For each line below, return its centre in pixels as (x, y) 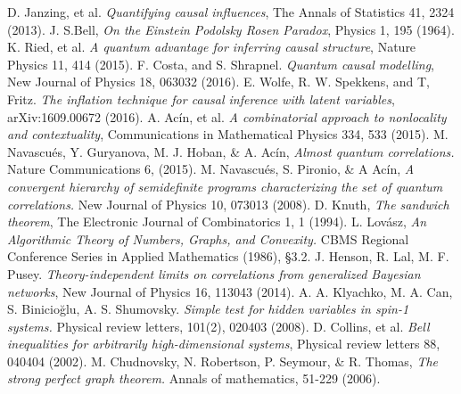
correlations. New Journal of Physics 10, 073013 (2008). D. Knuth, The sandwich (228, 204)
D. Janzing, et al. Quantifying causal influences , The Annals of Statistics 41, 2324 (231, 12)
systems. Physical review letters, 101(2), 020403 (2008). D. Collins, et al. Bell (218, 326)
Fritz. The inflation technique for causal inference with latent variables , (201, 98)
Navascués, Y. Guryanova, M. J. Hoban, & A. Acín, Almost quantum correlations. (231, 151)
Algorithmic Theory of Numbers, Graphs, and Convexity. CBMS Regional (208, 238)
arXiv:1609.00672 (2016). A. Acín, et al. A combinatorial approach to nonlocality (227, 116)
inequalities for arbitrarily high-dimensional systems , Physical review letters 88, (224, 344)
